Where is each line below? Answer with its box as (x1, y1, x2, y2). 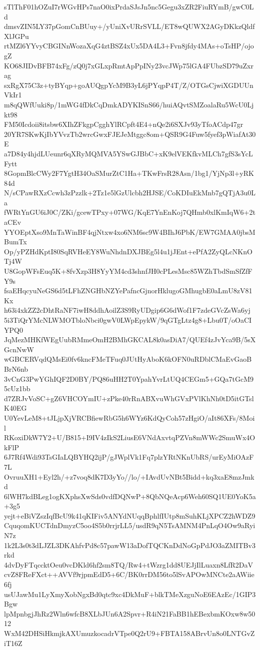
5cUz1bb (4, 383, 30, 394)
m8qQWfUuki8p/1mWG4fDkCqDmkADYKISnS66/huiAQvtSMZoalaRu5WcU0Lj (4, 99, 254, 109)
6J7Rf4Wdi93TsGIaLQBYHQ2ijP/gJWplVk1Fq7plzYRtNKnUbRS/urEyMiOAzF (4, 452, 254, 462)
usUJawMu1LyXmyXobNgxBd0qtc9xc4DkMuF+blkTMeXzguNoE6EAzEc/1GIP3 (4, 589, 256, 599)
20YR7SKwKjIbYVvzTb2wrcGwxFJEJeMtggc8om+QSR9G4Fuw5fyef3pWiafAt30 (4, 128, 256, 139)
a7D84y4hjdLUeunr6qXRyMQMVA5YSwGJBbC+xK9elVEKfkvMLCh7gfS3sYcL (4, 148, 253, 158)
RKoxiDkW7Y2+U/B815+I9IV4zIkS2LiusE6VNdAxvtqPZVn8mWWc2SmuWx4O (4, 432, 255, 443)
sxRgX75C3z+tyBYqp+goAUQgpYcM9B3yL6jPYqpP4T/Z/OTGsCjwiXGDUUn (4, 79, 253, 90)
